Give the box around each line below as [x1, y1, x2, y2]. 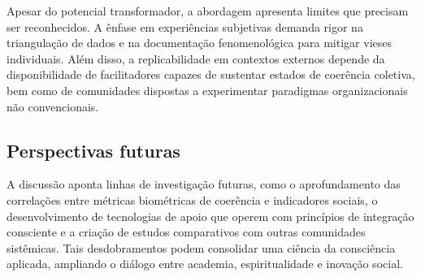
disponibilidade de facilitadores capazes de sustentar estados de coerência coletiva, [7, 66, 415, 83]
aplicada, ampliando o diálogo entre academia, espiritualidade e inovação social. [7, 255, 403, 272]
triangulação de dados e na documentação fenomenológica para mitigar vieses [7, 34, 392, 51]
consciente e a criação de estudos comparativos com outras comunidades [7, 223, 366, 240]
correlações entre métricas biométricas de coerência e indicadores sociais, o [7, 191, 378, 208]
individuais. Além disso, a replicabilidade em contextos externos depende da [7, 50, 385, 67]
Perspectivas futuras [7, 137, 180, 162]
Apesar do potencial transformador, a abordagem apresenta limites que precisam [7, 2, 409, 19]
